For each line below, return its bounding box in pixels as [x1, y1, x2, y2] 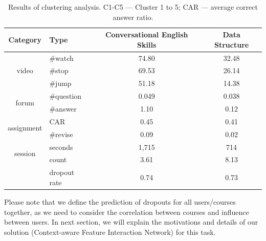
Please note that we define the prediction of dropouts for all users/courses [4, 196, 236, 207]
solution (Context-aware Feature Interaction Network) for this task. [4, 226, 216, 237]
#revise [49, 128, 73, 139]
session [14, 147, 36, 158]
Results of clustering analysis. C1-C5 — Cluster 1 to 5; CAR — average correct [8, 2, 258, 12]
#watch [49, 52, 74, 63]
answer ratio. [113, 11, 153, 22]
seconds [49, 141, 73, 152]
